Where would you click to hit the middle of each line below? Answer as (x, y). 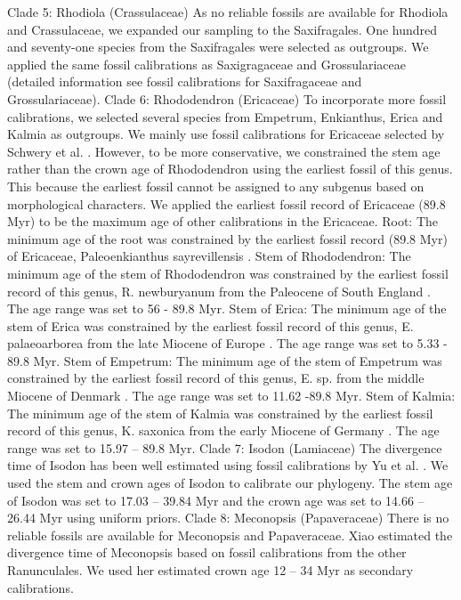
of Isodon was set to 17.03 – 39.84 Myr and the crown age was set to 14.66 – (216, 500)
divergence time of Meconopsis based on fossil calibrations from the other (207, 552)
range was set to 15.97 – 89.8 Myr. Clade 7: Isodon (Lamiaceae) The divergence (225, 447)
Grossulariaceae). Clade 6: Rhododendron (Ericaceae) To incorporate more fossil (227, 98)
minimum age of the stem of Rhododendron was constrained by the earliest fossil (228, 273)
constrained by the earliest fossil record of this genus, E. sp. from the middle (216, 378)
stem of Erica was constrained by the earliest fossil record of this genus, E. (210, 325)
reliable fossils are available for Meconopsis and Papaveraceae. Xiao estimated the (230, 535)
